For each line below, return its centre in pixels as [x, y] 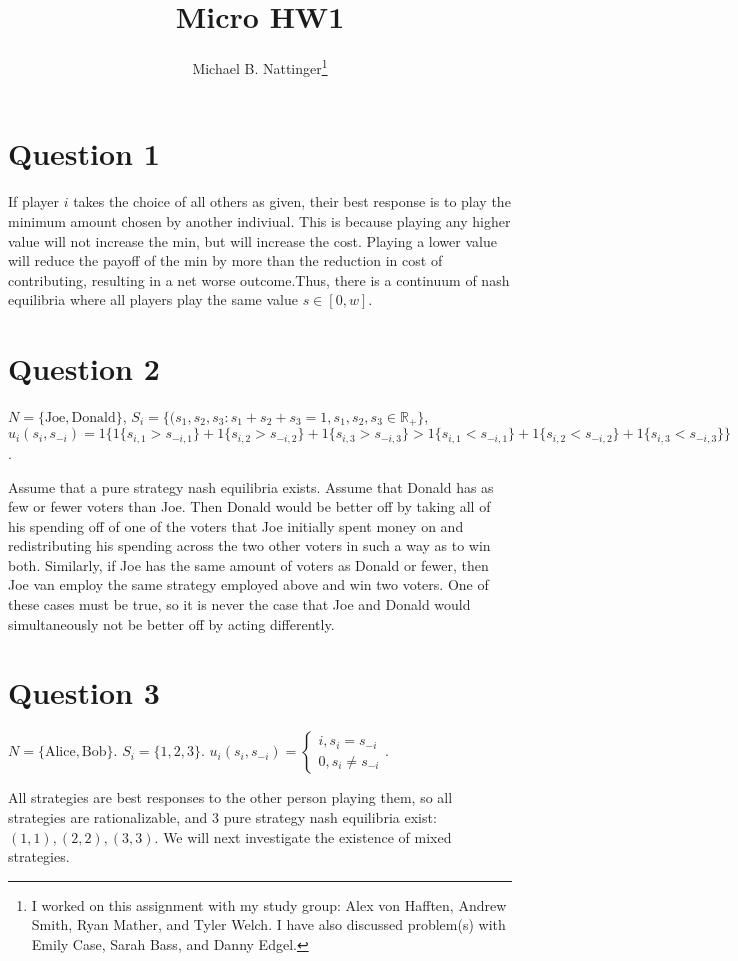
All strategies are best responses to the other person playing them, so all [230, 797]
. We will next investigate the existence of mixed [303, 836]
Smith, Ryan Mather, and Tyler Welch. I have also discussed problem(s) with [268, 924]
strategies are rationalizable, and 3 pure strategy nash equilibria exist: [222, 816]
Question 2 [84, 368]
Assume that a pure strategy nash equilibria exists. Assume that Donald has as [251, 486]
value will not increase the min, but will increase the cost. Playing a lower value [252, 240]
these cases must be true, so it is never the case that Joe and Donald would [239, 604]
